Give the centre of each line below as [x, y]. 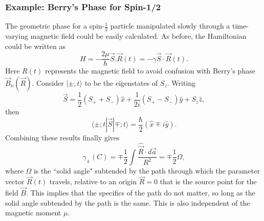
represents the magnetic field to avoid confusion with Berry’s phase [150, 71]
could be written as [35, 46]
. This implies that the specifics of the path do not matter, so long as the [140, 193]
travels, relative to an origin [93, 181]
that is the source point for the [208, 181]
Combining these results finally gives [62, 138]
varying [17, 36]
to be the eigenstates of [121, 82]
